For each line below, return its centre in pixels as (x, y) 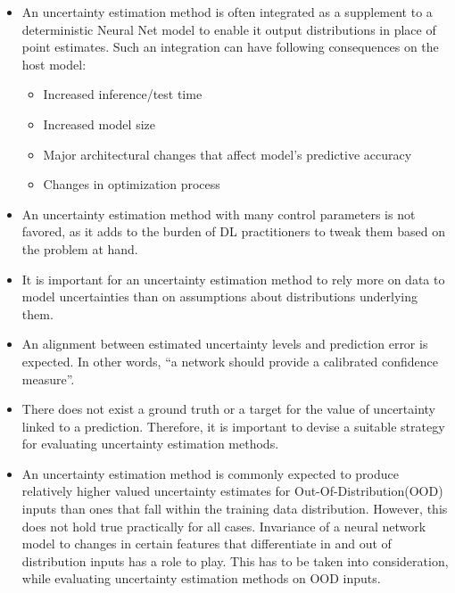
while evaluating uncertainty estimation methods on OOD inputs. (201, 578)
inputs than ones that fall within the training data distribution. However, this (235, 509)
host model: (54, 64)
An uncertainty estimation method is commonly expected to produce (210, 473)
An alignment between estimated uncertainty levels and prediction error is (225, 344)
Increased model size (99, 124)
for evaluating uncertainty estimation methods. (150, 444)
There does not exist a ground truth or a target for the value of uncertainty (229, 409)
